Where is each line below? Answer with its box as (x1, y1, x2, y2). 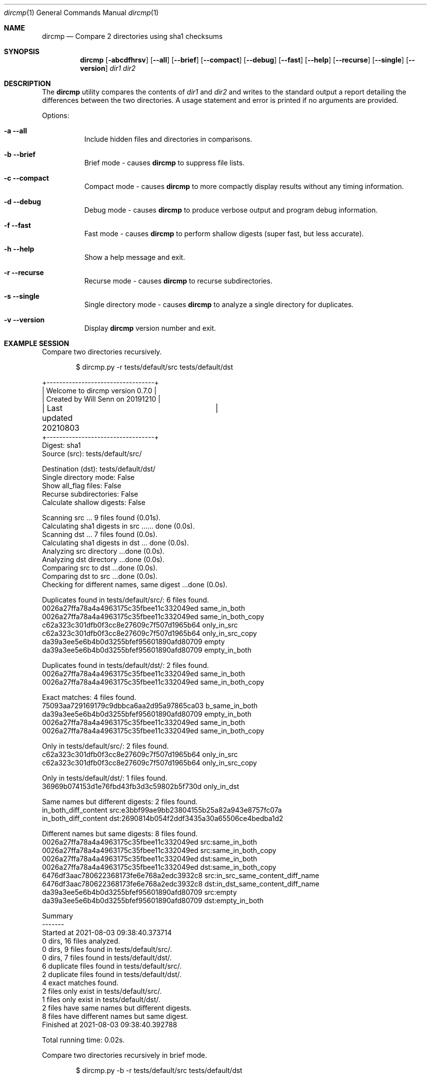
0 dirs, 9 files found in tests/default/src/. (42, 945, 172, 953)
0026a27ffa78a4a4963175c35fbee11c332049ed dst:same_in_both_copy (42, 863, 277, 871)
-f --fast (4, 221, 31, 229)
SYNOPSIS (4, 47, 40, 56)
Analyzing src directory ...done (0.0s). (42, 547, 165, 555)
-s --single (4, 292, 40, 300)
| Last (42, 403, 62, 413)
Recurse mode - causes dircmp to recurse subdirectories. (84, 277, 273, 285)
